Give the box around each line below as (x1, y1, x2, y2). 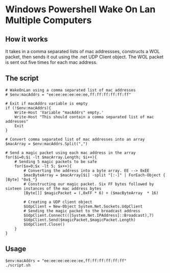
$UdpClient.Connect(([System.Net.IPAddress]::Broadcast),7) (23, 213, 154, 218)
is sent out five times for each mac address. (5, 59, 98, 65)
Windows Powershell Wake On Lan (5, 4, 156, 15)
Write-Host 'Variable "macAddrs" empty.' (14, 110, 104, 115)
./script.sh (5, 262, 31, 268)
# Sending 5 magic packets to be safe (14, 159, 97, 164)
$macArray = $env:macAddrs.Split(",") (5, 141, 88, 146)
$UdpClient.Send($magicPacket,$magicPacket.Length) (23, 217, 136, 222)
